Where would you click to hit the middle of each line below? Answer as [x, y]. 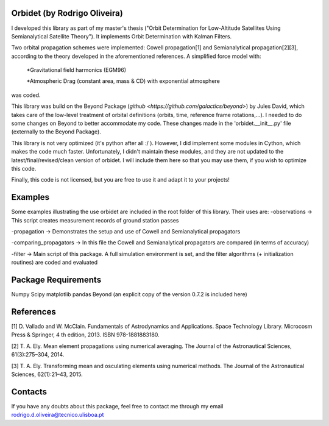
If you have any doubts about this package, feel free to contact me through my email [117, 406]
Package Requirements [56, 280]
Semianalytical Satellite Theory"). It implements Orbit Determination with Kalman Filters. [121, 36]
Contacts [29, 392]
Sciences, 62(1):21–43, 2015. [47, 374]
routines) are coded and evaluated [55, 263]
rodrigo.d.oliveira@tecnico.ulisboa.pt [58, 415]
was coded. [26, 95]
